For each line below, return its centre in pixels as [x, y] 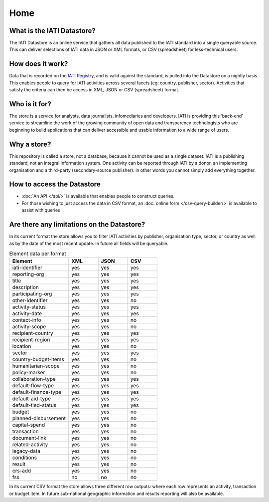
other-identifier [30, 300]
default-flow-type [33, 386]
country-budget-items [38, 359]
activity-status [29, 307]
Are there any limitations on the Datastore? [77, 225]
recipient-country [33, 333]
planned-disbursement [39, 418]
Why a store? [30, 144]
